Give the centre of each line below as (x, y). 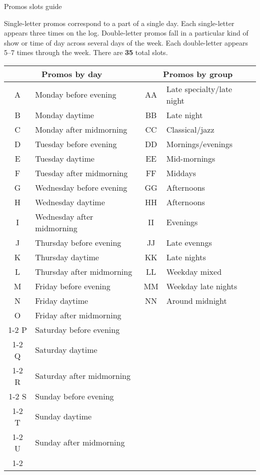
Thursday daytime (67, 257)
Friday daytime (62, 300)
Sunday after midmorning (80, 442)
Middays (181, 173)
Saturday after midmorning (83, 376)
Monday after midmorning (81, 129)
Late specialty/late (199, 89)
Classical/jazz (190, 129)
